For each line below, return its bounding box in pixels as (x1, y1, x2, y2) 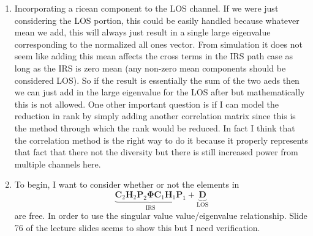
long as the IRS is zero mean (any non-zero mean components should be (14, 61, 286, 74)
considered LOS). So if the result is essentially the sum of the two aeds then (14, 73, 300, 86)
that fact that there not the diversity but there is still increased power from (14, 146, 298, 158)
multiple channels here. (14, 157, 101, 170)
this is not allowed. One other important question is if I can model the (14, 97, 279, 110)
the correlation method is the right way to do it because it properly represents (14, 133, 309, 146)
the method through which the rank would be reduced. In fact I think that (14, 121, 295, 134)
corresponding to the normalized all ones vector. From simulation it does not (14, 37, 303, 50)
